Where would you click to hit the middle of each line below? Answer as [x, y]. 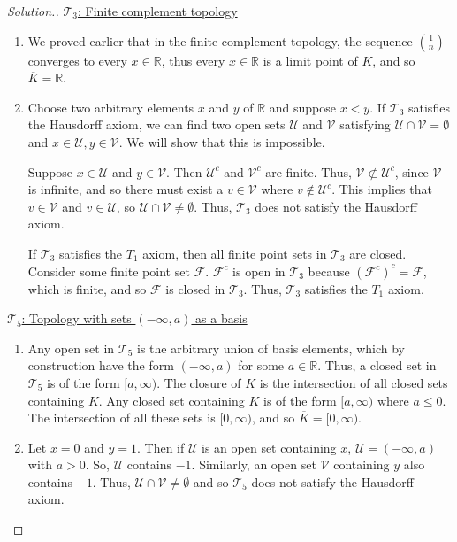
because [329, 271]
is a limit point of [310, 60]
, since [411, 171]
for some [261, 365]
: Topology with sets [76, 318]
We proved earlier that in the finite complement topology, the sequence [220, 40]
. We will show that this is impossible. [222, 141]
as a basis [221, 318]
